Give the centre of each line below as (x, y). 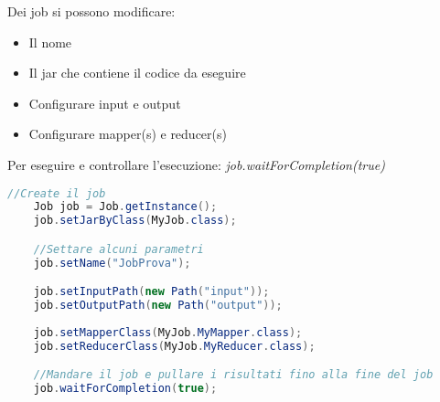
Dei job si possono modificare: (91, 11)
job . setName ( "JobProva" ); (112, 263)
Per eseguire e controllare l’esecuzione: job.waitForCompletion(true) (196, 164)
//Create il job (57, 193)
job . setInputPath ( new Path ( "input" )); (151, 292)
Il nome (50, 42)
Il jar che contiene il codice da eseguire (137, 73)
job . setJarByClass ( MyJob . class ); (135, 221)
